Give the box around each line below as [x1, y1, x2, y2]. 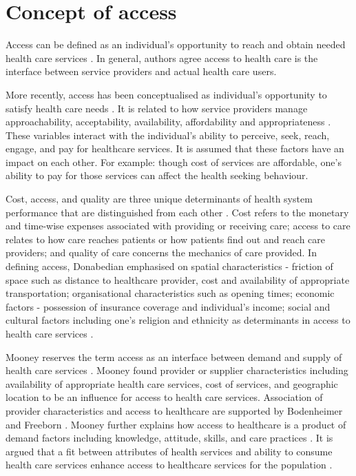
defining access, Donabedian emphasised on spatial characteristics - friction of [6, 259, 333, 273]
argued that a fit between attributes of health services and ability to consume [6, 444, 333, 458]
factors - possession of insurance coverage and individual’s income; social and [6, 299, 331, 313]
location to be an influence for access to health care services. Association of [6, 390, 323, 404]
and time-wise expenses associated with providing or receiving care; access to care [6, 218, 350, 233]
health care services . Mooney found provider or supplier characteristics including [6, 363, 348, 377]
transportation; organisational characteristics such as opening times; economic [6, 286, 335, 300]
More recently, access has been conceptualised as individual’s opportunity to [6, 87, 327, 101]
